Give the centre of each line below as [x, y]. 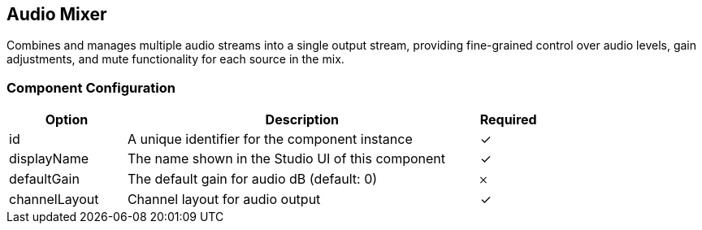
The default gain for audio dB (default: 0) [252, 179]
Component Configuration [91, 87]
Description [302, 120]
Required [508, 120]
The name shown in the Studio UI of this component [286, 159]
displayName [49, 159]
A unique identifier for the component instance [270, 139]
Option [67, 120]
